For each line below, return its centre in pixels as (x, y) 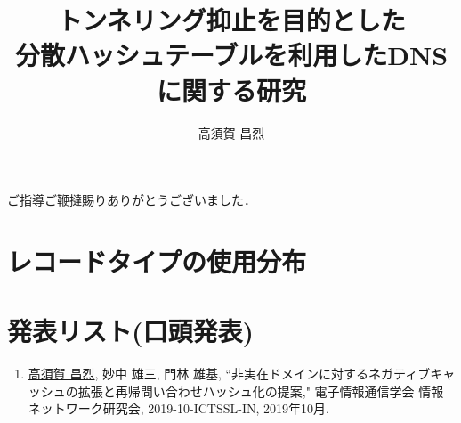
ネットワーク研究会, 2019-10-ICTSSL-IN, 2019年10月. (178, 408)
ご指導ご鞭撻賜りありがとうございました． (132, 200)
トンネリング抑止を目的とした (231, 20)
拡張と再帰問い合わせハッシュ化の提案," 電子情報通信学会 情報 (261, 390)
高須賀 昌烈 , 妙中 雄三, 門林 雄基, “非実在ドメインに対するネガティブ (229, 374)
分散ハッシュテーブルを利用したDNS (231, 55)
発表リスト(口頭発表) (131, 331)
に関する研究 (231, 89)
